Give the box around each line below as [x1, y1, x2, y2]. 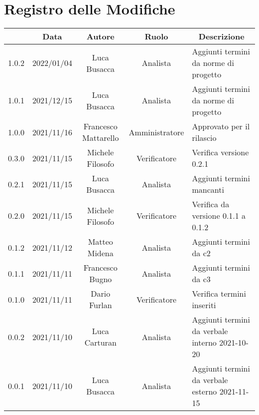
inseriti [192, 299, 216, 311]
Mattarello [82, 132, 119, 144]
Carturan [84, 337, 117, 349]
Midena [87, 247, 114, 259]
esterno [192, 386, 217, 398]
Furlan [89, 299, 112, 311]
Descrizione [198, 30, 245, 42]
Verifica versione [192, 146, 249, 158]
